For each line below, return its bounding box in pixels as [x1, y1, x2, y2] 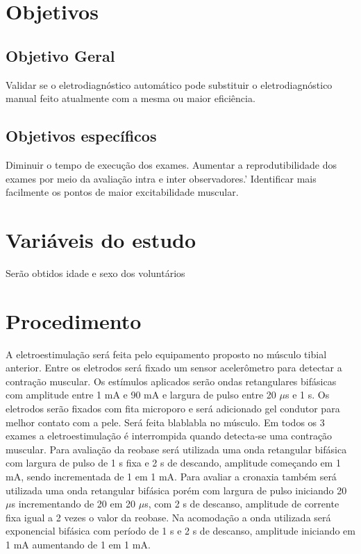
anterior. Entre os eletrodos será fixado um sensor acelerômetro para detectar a [6, 360, 342, 375]
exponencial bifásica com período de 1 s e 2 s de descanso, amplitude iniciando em [6, 523, 355, 538]
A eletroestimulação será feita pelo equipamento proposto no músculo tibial [6, 346, 327, 361]
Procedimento [6, 306, 142, 335]
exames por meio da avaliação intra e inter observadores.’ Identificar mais [6, 171, 317, 185]
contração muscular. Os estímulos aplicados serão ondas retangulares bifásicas [6, 373, 337, 388]
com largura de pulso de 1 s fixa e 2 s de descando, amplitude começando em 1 [6, 455, 341, 470]
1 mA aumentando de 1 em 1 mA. [6, 537, 151, 551]
